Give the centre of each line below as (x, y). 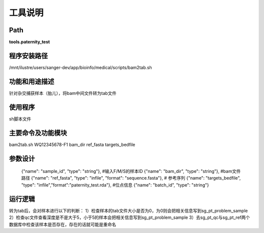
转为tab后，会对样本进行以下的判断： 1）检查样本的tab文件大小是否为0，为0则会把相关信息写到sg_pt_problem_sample (128, 210)
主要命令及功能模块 (38, 133)
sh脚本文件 (20, 119)
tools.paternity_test (29, 42)
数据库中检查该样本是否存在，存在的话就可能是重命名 (63, 224)
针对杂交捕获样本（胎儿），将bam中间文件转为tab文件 (63, 93)
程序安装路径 (28, 56)
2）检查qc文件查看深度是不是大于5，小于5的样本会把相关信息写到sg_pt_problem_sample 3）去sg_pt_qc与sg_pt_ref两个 (130, 217)
